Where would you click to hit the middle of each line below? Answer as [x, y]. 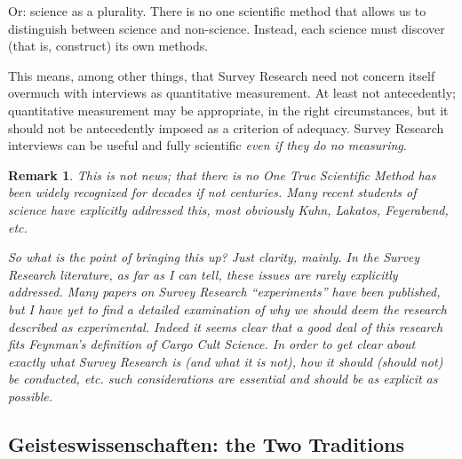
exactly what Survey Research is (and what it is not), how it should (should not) [226, 361]
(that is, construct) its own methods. [108, 46]
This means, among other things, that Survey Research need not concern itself [222, 75]
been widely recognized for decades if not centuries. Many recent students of [212, 192]
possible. [31, 396]
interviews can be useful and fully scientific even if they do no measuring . [207, 145]
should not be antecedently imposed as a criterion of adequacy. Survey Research [226, 127]
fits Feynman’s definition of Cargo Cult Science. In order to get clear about [212, 344]
